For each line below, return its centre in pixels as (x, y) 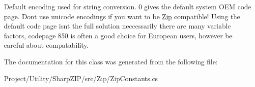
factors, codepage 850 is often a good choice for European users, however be (118, 35)
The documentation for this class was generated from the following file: (111, 61)
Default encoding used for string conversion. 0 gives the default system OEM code (128, 6)
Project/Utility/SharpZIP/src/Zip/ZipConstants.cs (81, 78)
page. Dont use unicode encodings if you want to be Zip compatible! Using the (122, 16)
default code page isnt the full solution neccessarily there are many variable (117, 26)
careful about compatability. (46, 45)
